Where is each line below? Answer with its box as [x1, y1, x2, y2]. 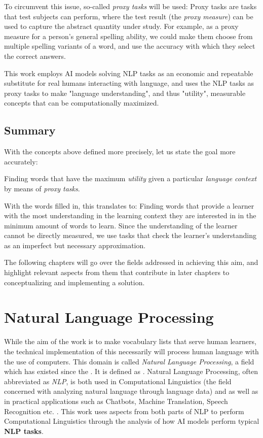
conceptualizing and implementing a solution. [4, 277, 145, 287]
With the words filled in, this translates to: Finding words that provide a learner [4, 200, 254, 211]
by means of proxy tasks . [4, 183, 80, 193]
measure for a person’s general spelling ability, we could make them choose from [4, 30, 253, 41]
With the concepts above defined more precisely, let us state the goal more [4, 146, 236, 157]
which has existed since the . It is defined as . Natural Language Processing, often [4, 366, 258, 377]
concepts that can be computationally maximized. [4, 97, 159, 108]
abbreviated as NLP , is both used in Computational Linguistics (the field [4, 376, 232, 386]
